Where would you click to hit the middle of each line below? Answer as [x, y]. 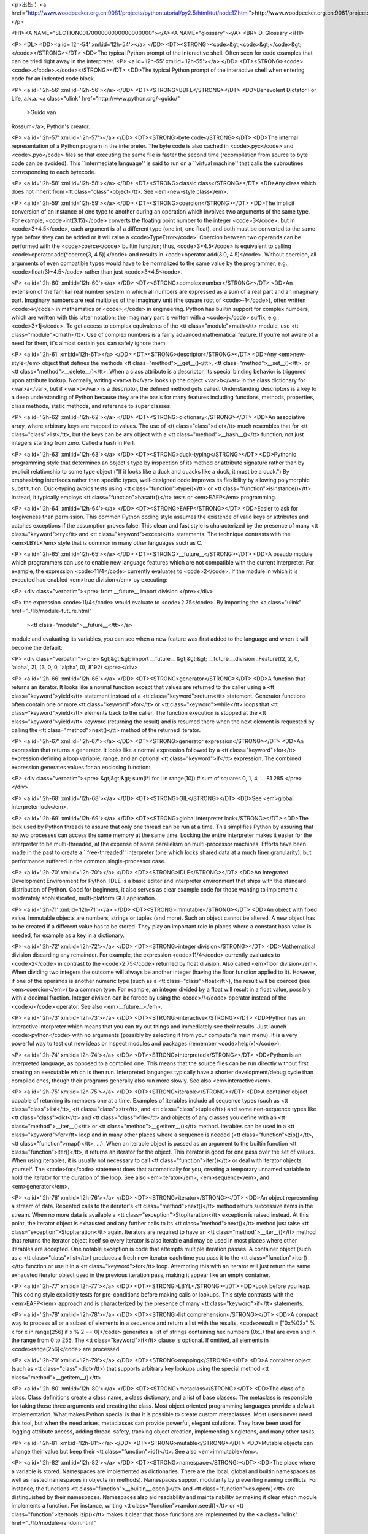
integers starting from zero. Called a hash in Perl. [73, 443]
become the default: [37, 647]
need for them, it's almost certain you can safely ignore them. [89, 343]
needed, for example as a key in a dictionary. [68, 935]
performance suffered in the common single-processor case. [89, 861]
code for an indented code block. [53, 79]
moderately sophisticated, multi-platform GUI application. [84, 898]
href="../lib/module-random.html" [54, 1523]
